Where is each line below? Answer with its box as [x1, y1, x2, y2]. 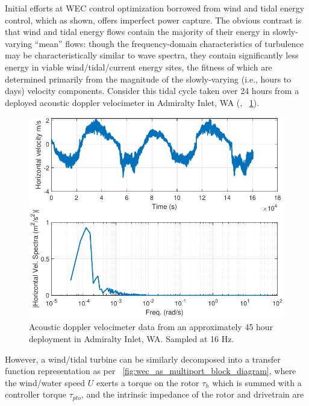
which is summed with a [212, 376, 302, 389]
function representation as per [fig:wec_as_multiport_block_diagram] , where [5, 364, 296, 377]
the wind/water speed [5, 376, 86, 389]
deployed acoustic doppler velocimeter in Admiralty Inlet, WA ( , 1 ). [5, 96, 260, 108]
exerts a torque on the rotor [96, 376, 199, 389]
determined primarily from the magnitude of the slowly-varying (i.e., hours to [5, 72, 292, 85]
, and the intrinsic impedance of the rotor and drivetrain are [81, 388, 304, 401]
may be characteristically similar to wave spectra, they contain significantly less [5, 49, 299, 61]
